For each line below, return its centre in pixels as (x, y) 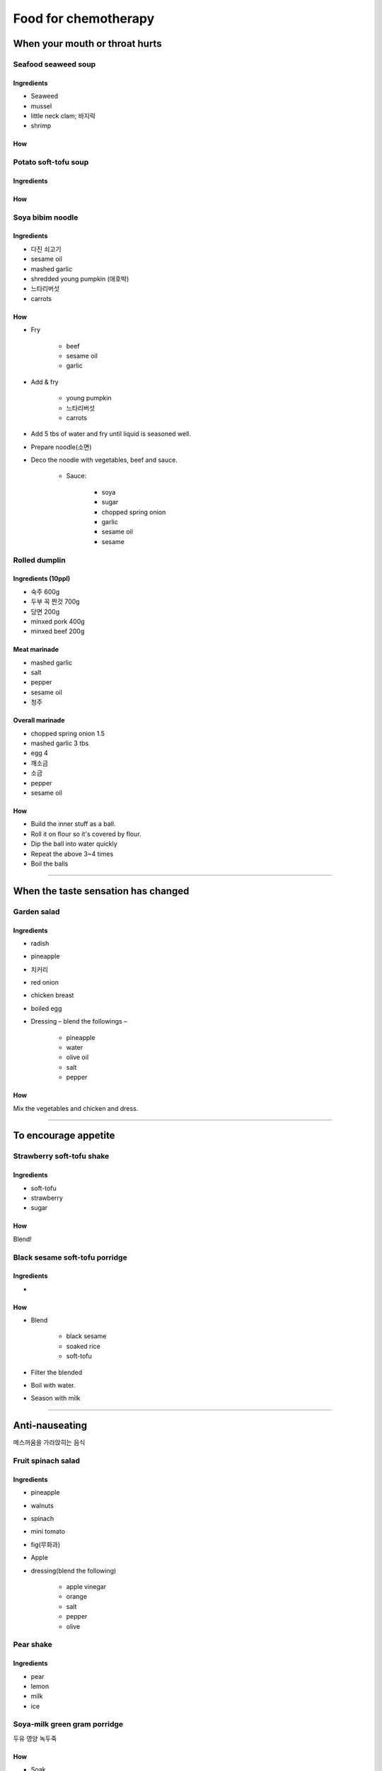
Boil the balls (50, 864)
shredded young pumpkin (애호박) (80, 278)
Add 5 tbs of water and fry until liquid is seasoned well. (111, 434)
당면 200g (45, 611)
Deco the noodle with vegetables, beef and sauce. (104, 460)
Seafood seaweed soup (54, 64)
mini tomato (48, 1532)
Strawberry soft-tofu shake (61, 1156)
